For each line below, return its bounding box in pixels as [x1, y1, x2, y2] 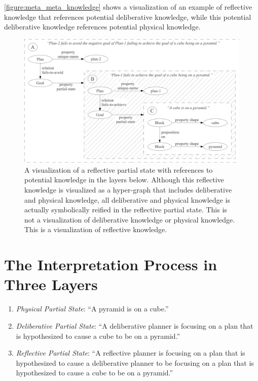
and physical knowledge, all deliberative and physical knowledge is [24, 194, 230, 205]
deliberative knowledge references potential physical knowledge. [4, 21, 201, 32]
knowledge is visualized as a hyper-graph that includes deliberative [24, 184, 232, 195]
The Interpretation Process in [4, 254, 217, 275]
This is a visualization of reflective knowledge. [24, 224, 167, 235]
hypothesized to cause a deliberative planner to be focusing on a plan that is [16, 357, 254, 368]
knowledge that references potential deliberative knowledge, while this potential [4, 11, 251, 22]
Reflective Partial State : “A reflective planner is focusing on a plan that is [16, 347, 245, 358]
